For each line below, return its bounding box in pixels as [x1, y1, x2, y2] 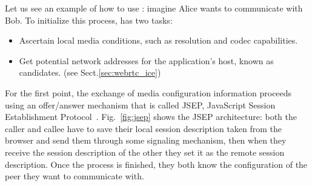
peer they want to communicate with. [5, 170, 144, 182]
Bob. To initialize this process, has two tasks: [5, 13, 173, 26]
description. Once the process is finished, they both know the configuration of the [5, 158, 308, 170]
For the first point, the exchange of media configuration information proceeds [5, 86, 292, 99]
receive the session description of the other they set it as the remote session [5, 145, 285, 158]
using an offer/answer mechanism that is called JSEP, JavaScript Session [5, 98, 276, 111]
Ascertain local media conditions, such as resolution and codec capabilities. [19, 34, 298, 47]
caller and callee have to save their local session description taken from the [5, 122, 282, 135]
